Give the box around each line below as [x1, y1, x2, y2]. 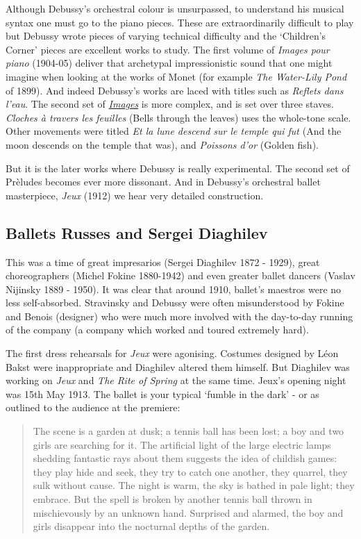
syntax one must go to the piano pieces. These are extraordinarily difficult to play [6, 15, 354, 29]
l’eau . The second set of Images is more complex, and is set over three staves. [6, 97, 334, 111]
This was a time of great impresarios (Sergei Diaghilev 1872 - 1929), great [6, 254, 320, 269]
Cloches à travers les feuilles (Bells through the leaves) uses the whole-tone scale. [6, 110, 351, 124]
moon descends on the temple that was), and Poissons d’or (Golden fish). [6, 137, 319, 151]
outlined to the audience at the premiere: [6, 400, 180, 415]
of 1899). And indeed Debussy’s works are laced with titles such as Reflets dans [6, 83, 344, 97]
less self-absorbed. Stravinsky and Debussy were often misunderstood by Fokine [6, 295, 344, 310]
